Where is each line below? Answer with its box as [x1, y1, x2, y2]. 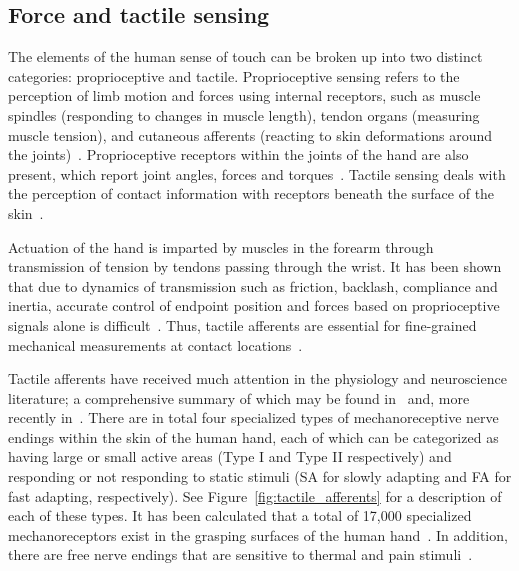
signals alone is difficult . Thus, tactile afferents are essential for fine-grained [8, 314, 477, 335]
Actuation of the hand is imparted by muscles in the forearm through [8, 236, 434, 257]
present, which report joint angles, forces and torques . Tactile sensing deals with [8, 163, 506, 184]
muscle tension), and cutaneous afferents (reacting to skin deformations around [8, 124, 493, 145]
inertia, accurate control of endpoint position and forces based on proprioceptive [8, 295, 500, 316]
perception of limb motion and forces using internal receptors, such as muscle [8, 85, 481, 106]
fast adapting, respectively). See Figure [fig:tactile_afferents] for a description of [8, 485, 502, 506]
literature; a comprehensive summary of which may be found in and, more [8, 387, 470, 408]
